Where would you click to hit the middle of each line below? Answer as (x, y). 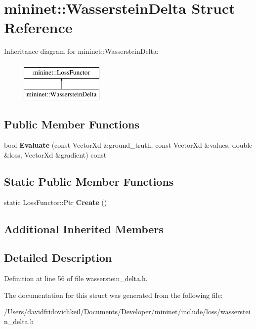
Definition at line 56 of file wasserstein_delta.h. (76, 278)
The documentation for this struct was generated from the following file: (113, 295)
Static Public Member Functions (89, 181)
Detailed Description (58, 258)
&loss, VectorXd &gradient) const (55, 154)
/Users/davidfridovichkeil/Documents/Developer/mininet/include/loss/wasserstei (127, 311)
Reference (38, 27)
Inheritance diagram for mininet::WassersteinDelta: (81, 51)
